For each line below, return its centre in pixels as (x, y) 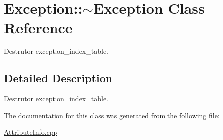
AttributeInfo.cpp (31, 132)
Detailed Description (58, 78)
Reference (38, 27)
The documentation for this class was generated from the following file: (112, 115)
